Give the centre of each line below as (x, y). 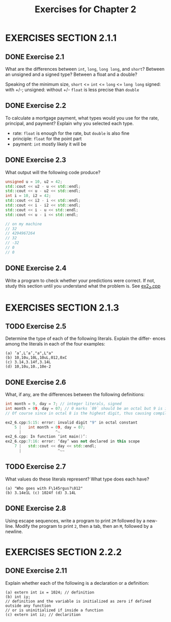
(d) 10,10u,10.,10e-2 (28, 367)
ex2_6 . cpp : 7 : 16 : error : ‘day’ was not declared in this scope (73, 441)
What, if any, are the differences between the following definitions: (75, 394)
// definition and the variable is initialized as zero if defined (78, 601)
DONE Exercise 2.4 (36, 268)
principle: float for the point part (47, 138)
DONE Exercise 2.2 (36, 106)
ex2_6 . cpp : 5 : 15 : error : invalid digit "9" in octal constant (72, 422)
